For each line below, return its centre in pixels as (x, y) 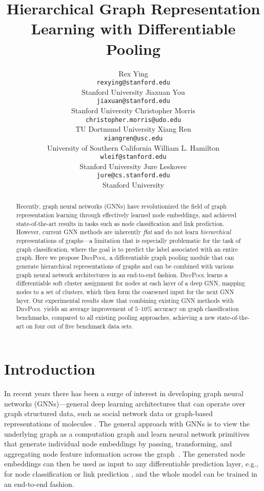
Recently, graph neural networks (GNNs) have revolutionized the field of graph (121, 206)
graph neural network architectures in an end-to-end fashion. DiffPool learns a (122, 274)
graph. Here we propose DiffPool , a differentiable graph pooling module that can (125, 258)
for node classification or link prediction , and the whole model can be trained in (131, 473)
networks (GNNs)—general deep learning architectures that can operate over (125, 403)
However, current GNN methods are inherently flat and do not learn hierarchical (124, 232)
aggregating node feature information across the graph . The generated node (125, 453)
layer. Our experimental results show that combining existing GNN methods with (125, 300)
